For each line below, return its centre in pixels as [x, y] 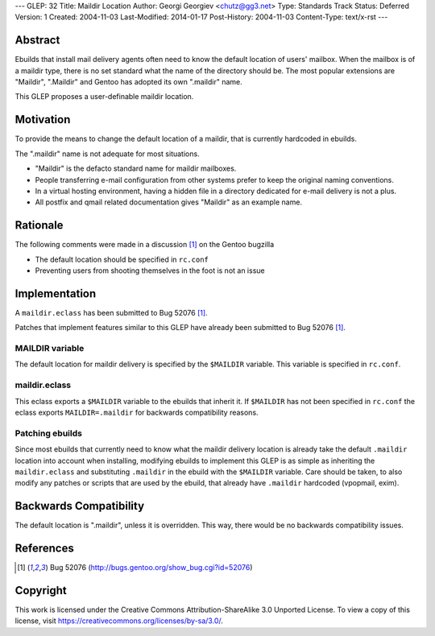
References [44, 549]
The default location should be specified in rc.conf [122, 259]
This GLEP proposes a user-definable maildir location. [104, 97]
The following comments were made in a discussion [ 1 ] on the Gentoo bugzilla [145, 245]
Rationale [39, 225]
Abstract [37, 40]
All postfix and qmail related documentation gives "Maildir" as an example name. [168, 202]
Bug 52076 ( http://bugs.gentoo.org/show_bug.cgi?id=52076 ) [151, 568]
